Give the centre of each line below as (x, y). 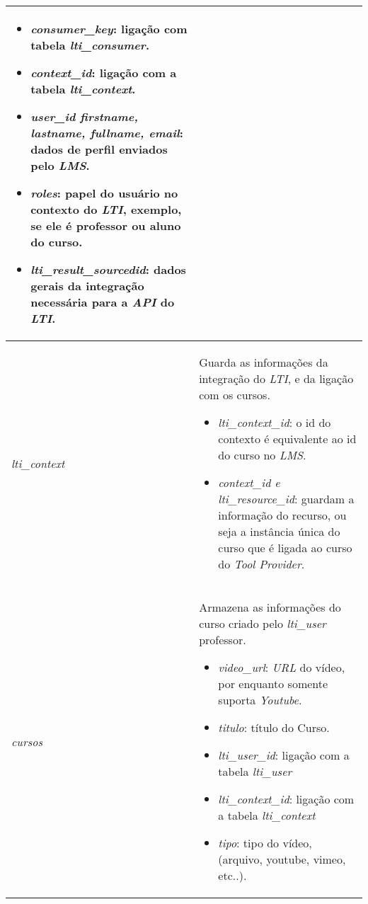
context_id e (249, 482)
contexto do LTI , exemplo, (106, 209)
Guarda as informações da (264, 362)
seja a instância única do (279, 531)
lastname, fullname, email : (107, 133)
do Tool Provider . (261, 564)
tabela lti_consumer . (90, 45)
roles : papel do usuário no (104, 193)
